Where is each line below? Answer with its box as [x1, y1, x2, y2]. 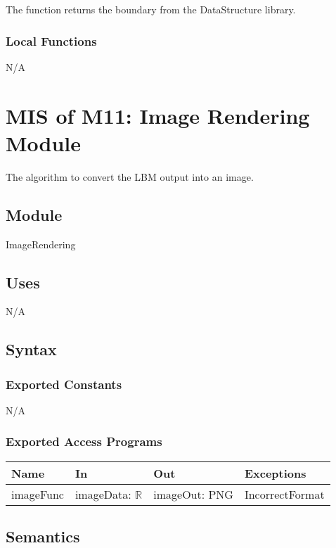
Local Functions [6, 32, 97, 49]
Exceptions [244, 464, 306, 481]
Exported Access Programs [6, 433, 162, 450]
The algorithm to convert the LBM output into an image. [6, 169, 254, 184]
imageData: [75, 485, 131, 502]
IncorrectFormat [244, 485, 325, 502]
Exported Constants [6, 375, 122, 393]
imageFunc [11, 485, 64, 502]
